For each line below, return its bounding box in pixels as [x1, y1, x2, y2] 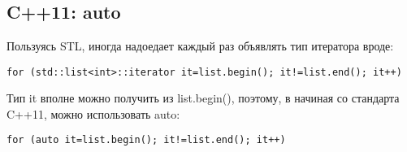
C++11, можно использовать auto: [6, 105, 180, 122]
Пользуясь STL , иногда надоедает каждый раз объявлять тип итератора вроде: [6, 37, 394, 54]
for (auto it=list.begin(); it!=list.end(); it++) [6, 134, 286, 146]
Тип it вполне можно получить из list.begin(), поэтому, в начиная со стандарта [6, 89, 400, 106]
